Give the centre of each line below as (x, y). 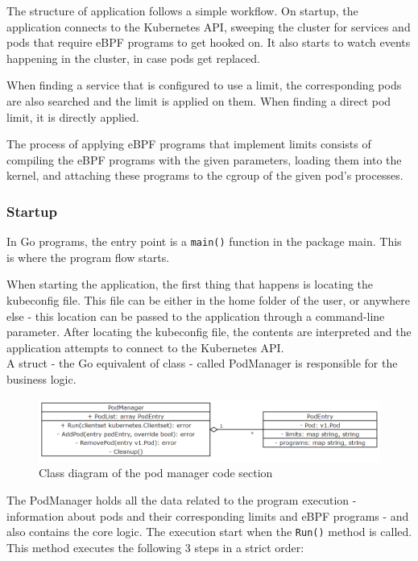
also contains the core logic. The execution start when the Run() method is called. (209, 532)
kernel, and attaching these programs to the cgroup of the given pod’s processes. (205, 175)
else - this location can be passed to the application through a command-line (196, 316)
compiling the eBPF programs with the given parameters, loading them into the (204, 159)
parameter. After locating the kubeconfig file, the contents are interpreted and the (209, 332)
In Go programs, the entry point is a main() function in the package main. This (204, 241)
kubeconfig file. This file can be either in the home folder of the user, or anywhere (208, 300)
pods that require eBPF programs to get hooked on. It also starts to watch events (209, 42)
